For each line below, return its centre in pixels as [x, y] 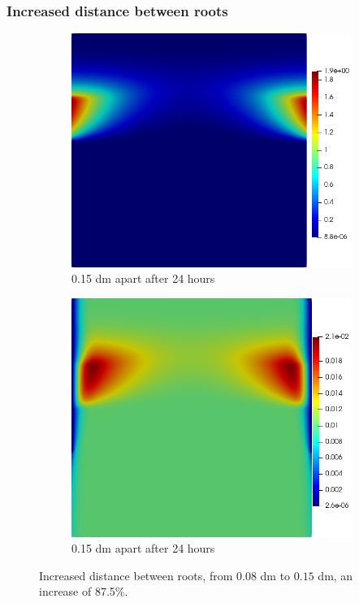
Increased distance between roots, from [136, 575]
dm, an [335, 575]
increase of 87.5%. [84, 591]
